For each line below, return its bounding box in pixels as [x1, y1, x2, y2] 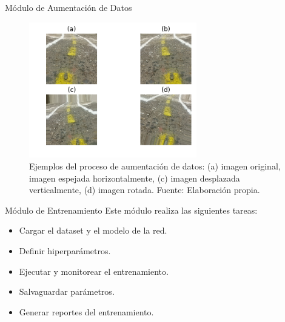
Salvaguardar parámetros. [19, 285, 115, 298]
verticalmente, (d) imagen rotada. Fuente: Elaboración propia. [29, 183, 260, 196]
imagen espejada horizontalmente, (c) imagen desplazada [29, 171, 240, 184]
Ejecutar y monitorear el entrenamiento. [19, 264, 169, 277]
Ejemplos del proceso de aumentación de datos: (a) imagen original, [29, 160, 281, 172]
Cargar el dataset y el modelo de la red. [19, 224, 167, 237]
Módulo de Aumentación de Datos [5, 1, 132, 13]
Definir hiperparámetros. [19, 245, 111, 257]
